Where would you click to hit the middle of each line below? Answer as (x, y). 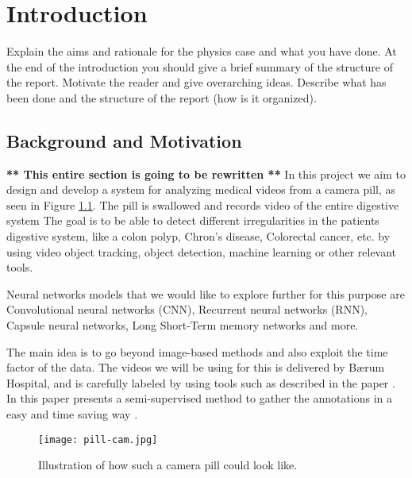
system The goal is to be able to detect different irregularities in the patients (193, 220)
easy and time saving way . (72, 414)
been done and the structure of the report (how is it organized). (162, 97)
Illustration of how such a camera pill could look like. (168, 465)
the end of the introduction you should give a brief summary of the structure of (200, 66)
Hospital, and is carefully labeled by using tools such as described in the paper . (201, 382)
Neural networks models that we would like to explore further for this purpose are (206, 293)
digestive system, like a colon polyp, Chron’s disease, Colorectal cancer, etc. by (198, 236)
